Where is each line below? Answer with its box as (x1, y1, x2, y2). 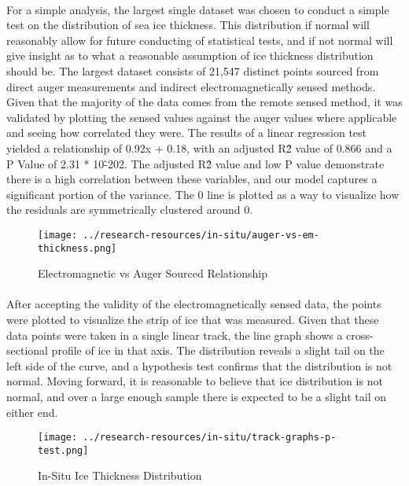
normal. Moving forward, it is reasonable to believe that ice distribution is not (6, 373, 383, 389)
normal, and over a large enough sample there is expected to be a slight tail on (6, 388, 386, 404)
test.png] (38, 444, 89, 456)
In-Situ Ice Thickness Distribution (38, 467, 202, 484)
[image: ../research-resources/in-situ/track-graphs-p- (38, 432, 337, 444)
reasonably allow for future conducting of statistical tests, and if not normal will (6, 31, 393, 48)
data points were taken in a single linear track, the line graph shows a (6, 326, 343, 343)
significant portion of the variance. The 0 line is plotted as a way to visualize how (6, 186, 400, 202)
